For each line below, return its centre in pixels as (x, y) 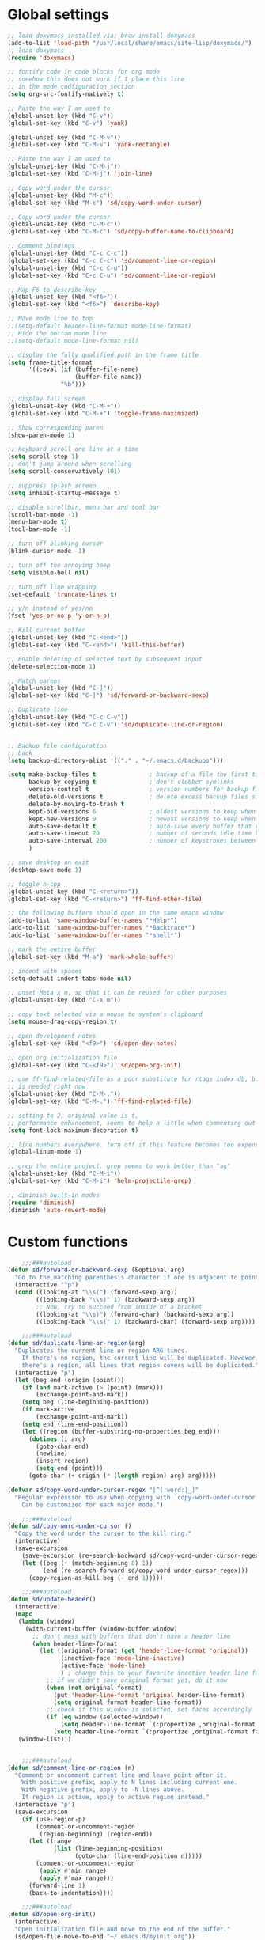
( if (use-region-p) (54, 1819)
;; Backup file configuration (57, 745)
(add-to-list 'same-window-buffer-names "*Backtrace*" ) (101, 928)
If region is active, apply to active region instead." (116, 1798)
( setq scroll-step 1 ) (43, 457)
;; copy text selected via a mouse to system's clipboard (105, 1014)
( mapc (24, 1614)
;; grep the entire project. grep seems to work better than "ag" (119, 1166)
